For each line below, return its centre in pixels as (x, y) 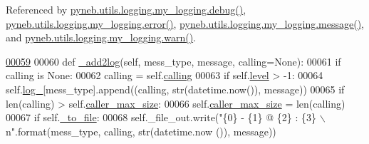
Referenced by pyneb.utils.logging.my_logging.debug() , (126, 9)
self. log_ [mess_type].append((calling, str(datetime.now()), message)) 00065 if (175, 89)
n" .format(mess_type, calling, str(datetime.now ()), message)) (141, 131)
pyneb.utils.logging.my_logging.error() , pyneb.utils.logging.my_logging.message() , (185, 23)
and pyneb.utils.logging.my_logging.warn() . (101, 37)
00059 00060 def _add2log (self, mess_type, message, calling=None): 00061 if (173, 61)
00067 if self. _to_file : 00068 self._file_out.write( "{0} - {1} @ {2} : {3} (161, 117)
